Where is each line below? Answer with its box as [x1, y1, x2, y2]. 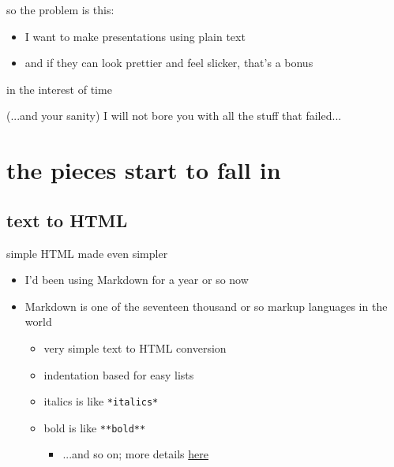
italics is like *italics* [43, 393, 159, 409]
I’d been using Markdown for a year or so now [24, 271, 249, 288]
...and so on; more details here [62, 446, 208, 462]
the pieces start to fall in [6, 154, 281, 186]
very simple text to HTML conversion [43, 339, 227, 356]
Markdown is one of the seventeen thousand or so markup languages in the [24, 297, 388, 314]
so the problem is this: [6, 2, 114, 17]
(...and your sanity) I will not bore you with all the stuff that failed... [6, 107, 342, 124]
